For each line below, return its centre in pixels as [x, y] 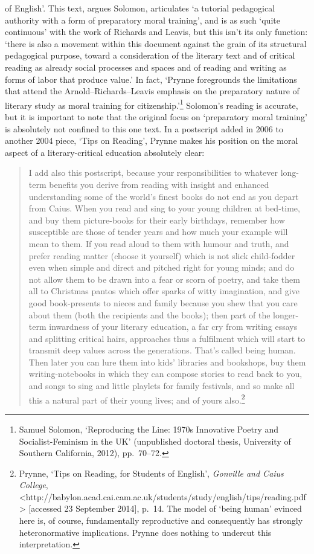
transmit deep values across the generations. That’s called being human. [162, 350]
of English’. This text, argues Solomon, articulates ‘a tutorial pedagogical [140, 8]
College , [34, 485]
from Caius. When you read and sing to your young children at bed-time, [164, 208]
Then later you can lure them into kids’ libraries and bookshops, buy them [167, 362]
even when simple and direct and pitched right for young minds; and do [162, 267]
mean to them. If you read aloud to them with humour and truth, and [159, 243]
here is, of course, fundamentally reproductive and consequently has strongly [161, 520]
